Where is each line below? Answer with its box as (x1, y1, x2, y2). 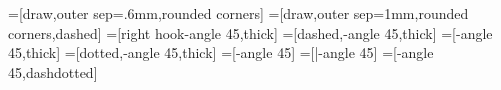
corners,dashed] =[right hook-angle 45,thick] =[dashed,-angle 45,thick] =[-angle (8, 22, 493, 43)
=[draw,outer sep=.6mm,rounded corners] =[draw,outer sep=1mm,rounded (8, 3, 469, 23)
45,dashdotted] (8, 61, 98, 82)
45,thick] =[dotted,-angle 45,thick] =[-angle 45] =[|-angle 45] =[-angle (8, 42, 434, 63)
